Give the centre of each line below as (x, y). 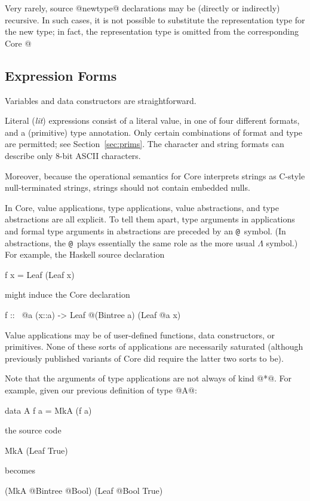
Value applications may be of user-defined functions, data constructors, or (140, 334)
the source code (33, 430)
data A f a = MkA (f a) (48, 410)
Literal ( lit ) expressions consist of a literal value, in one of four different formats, (152, 120)
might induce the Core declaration (67, 294)
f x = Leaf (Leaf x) (40, 274)
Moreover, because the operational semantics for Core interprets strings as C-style (155, 175)
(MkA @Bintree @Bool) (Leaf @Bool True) (84, 490)
